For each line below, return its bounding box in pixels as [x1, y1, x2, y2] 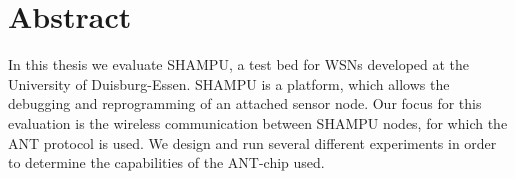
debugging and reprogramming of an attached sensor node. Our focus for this [8, 93, 482, 114]
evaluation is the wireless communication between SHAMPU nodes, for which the [8, 112, 508, 133]
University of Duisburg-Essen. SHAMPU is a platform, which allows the [8, 73, 450, 94]
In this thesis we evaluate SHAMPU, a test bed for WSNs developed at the [8, 54, 470, 75]
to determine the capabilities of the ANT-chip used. [8, 152, 325, 173]
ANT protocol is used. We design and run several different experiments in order [8, 132, 497, 153]
